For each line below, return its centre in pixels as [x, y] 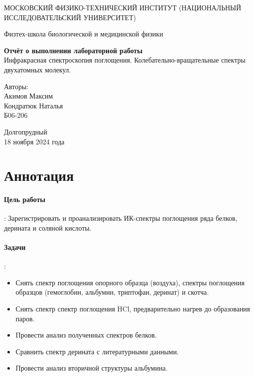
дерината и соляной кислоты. [48, 227]
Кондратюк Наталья [34, 105]
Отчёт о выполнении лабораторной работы [73, 50]
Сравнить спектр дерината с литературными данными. [97, 351]
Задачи [15, 247]
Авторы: [16, 86]
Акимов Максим [29, 96]
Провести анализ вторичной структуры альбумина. [91, 368]
